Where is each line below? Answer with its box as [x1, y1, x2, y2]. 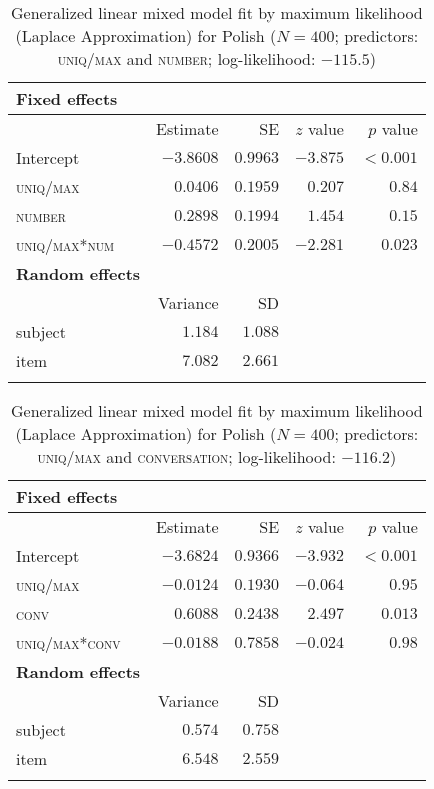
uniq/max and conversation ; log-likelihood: [37, 445, 336, 468]
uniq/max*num [16, 233, 115, 256]
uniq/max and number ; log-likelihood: [57, 47, 316, 70]
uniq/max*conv [16, 631, 121, 654]
